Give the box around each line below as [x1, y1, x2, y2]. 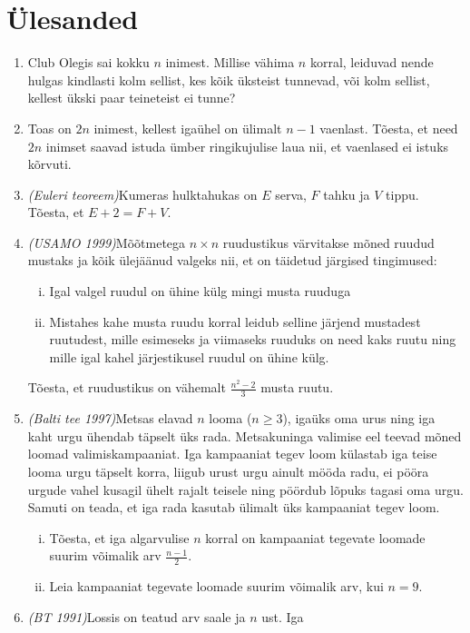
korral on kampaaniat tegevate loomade [205, 528, 426, 547]
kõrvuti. [27, 154, 72, 173]
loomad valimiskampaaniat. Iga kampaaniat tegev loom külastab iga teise [27, 444, 437, 463]
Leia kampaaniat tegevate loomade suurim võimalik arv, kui [49, 577, 384, 596]
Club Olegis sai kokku [27, 53, 150, 72]
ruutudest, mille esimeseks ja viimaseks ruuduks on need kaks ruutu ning [49, 330, 456, 349]
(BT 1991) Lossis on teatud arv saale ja [27, 607, 246, 626]
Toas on [27, 118, 72, 137]
